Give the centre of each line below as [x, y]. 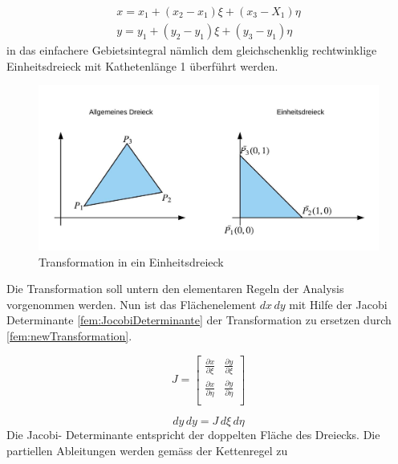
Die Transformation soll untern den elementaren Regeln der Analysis [175, 289]
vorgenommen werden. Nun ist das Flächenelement [132, 304]
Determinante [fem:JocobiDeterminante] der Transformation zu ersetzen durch [199, 320]
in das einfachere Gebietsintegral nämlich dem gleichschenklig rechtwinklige [192, 50]
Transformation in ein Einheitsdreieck [131, 261]
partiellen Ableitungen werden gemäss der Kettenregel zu [147, 450]
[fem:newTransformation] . [69, 336]
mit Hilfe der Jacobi [338, 304]
